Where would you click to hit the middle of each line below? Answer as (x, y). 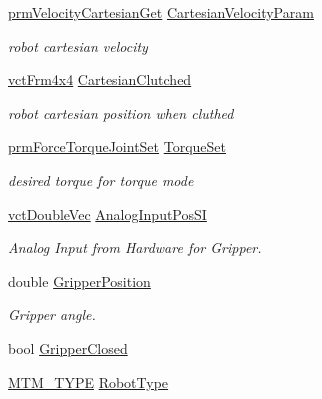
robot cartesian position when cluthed (121, 112)
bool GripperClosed (68, 347)
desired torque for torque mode (101, 179)
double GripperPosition (79, 280)
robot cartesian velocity (78, 45)
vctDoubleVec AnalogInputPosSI (107, 213)
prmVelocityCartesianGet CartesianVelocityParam (161, 12)
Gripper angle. (52, 314)
